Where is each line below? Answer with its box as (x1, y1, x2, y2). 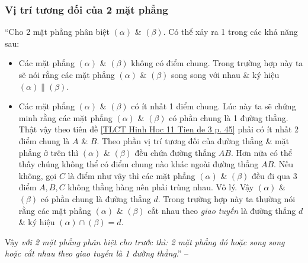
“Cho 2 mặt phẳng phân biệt (5, 25, 110, 38)
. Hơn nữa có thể (230, 146, 292, 158)
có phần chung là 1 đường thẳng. (169, 111, 288, 124)
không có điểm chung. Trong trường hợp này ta (131, 57, 303, 69)
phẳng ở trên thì (18, 146, 79, 158)
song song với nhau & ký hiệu (171, 69, 280, 80)
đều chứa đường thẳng (134, 146, 216, 158)
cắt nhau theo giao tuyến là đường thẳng (147, 204, 296, 216)
